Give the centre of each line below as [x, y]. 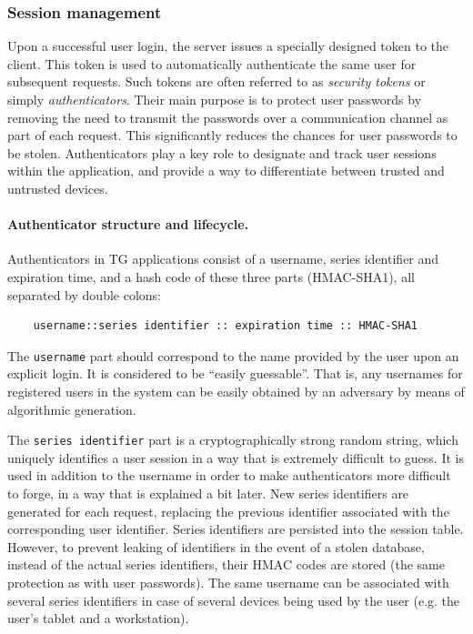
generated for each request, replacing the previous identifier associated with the [228, 511]
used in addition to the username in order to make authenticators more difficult [229, 475]
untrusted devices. [58, 188]
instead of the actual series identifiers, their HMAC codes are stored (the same [226, 564]
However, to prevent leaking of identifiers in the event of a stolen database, [216, 546]
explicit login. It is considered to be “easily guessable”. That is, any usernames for [235, 373]
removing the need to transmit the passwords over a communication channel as [228, 117]
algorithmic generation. [72, 409]
